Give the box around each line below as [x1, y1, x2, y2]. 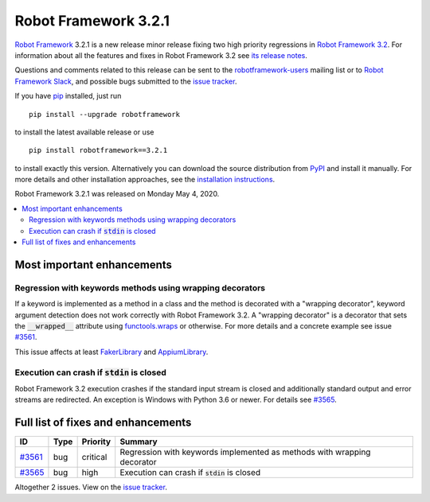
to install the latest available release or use [14, 127, 154, 137]
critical [81, 452, 107, 463]
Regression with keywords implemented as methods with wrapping [119, 446, 371, 457]
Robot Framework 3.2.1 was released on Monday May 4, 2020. [14, 189, 220, 199]
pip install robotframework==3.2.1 [29, 146, 168, 155]
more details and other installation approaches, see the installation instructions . [14, 175, 276, 185]
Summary [119, 436, 158, 447]
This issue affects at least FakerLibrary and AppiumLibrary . [14, 347, 209, 356]
